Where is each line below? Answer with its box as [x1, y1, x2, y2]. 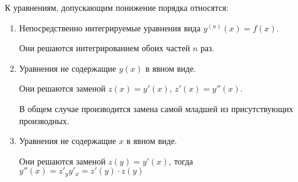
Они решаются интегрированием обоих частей [19, 42, 190, 54]
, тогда [169, 154, 193, 167]
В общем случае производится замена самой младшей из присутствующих [19, 102, 293, 115]
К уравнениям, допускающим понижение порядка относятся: [5, 1, 229, 13]
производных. [19, 114, 70, 127]
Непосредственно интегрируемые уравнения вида [19, 21, 201, 34]
